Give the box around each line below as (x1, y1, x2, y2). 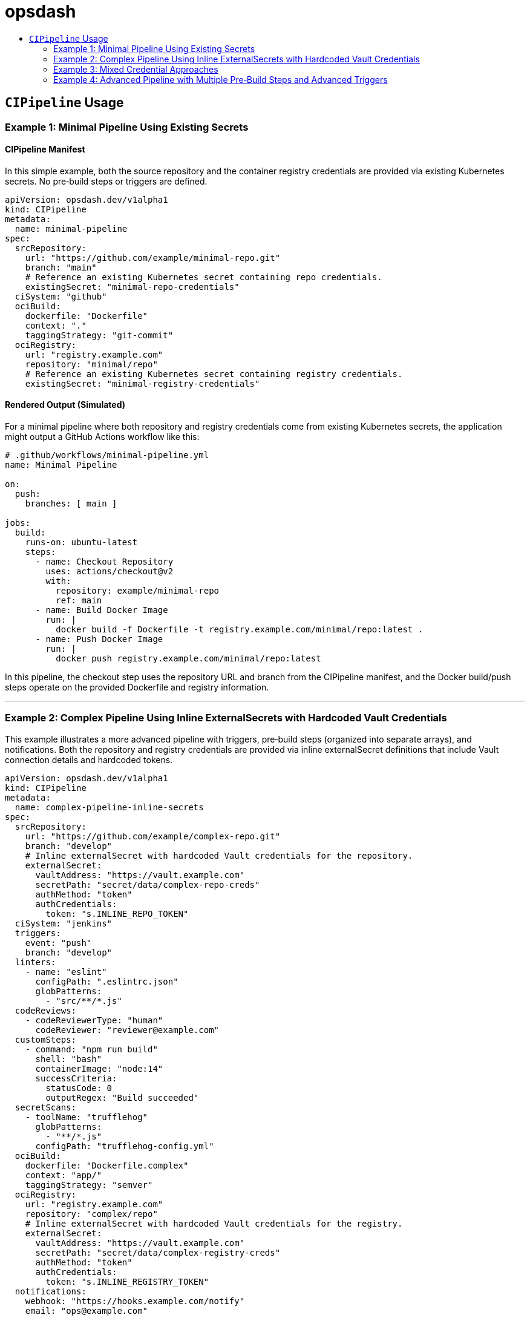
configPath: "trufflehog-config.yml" (35, 1141, 214, 1151)
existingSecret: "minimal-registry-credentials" (25, 378, 260, 389)
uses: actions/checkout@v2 (45, 566, 174, 577)
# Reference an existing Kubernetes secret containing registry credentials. (25, 369, 403, 379)
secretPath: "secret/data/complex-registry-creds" (35, 1247, 281, 1257)
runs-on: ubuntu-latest (25, 537, 138, 548)
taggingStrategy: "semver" (25, 1179, 153, 1190)
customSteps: (15, 1034, 77, 1044)
